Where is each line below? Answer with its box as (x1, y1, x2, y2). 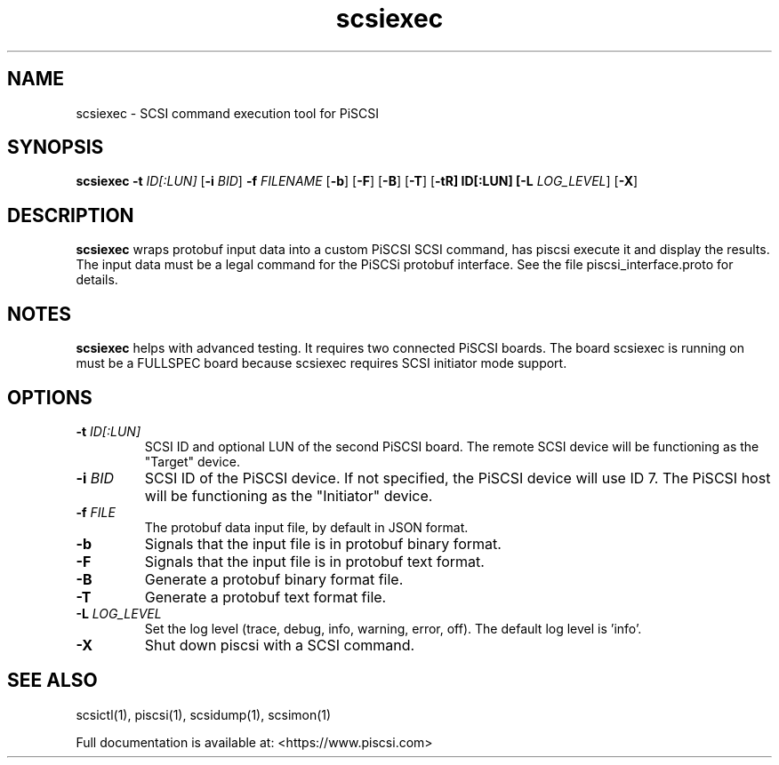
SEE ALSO (7, 669, 98, 692)
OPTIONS (7, 386, 92, 409)
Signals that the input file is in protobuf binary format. (144, 534, 502, 553)
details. (76, 272, 118, 288)
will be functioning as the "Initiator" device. (144, 486, 433, 505)
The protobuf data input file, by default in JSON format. (144, 519, 469, 535)
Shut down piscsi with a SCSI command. (144, 635, 415, 654)
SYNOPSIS (7, 136, 104, 159)
